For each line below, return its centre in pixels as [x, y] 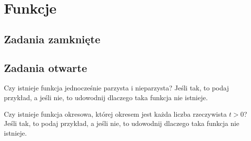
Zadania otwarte [46, 67]
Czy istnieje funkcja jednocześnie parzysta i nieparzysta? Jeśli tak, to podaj [117, 88]
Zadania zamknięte [52, 39]
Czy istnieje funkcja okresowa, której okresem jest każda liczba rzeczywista [115, 114]
